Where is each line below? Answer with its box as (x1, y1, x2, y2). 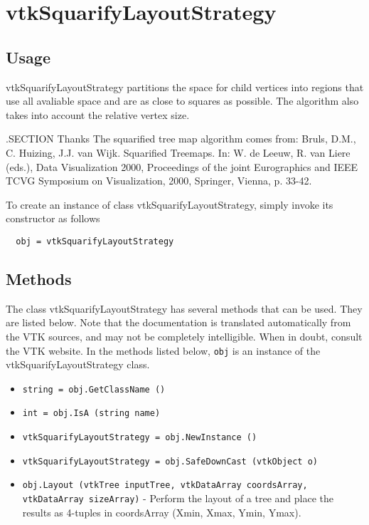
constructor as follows (6, 211, 100, 226)
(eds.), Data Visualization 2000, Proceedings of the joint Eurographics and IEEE (6, 159, 358, 174)
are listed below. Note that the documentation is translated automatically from (6, 315, 351, 330)
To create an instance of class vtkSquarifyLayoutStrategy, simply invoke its (6, 197, 333, 212)
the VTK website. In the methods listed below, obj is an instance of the (6, 343, 321, 358)
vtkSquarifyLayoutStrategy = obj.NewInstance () (22, 432, 257, 443)
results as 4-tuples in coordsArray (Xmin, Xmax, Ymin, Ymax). (22, 504, 301, 519)
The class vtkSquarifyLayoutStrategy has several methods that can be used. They (6, 301, 363, 316)
